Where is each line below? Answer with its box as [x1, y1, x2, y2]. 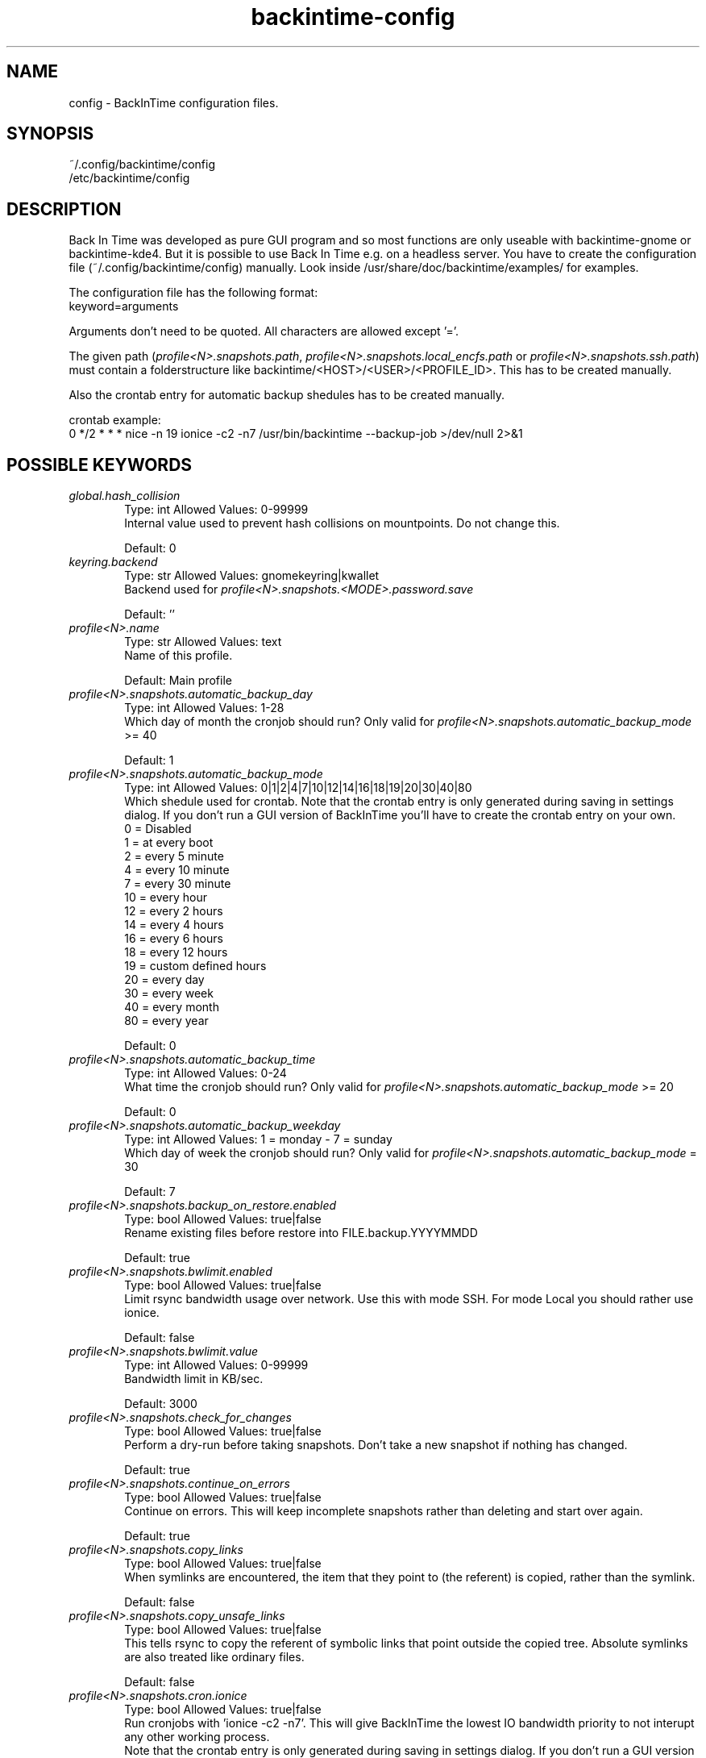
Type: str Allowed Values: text [124, 635, 282, 649]
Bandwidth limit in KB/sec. [124, 1372, 264, 1386]
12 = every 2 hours [124, 904, 223, 919]
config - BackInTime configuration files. [69, 95, 279, 110]
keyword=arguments [69, 299, 179, 314]
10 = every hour [124, 890, 208, 905]
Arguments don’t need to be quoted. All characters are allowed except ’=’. [69, 324, 459, 339]
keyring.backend [69, 555, 158, 569]
